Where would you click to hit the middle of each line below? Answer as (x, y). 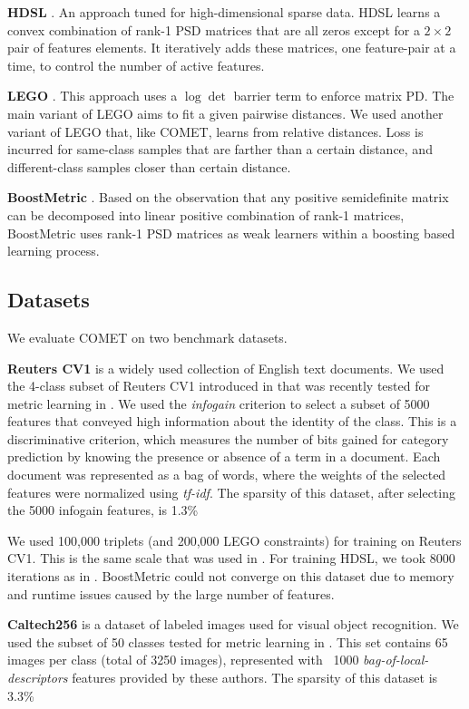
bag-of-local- (396, 660)
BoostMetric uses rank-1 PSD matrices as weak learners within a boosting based (231, 233)
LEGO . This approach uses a (93, 96)
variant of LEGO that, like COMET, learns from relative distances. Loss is (215, 131)
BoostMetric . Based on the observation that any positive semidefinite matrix (228, 197)
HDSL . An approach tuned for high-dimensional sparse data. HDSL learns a (224, 12)
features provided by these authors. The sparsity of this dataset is (255, 678)
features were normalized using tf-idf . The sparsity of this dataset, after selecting (231, 492)
